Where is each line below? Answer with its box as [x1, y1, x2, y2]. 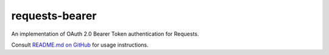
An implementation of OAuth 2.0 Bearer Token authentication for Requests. [11, 30, 199, 37]
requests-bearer [11, 9, 97, 22]
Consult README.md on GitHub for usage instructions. [11, 41, 149, 48]
